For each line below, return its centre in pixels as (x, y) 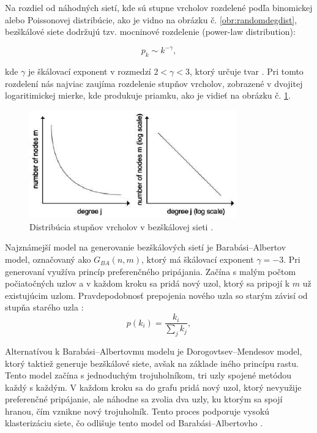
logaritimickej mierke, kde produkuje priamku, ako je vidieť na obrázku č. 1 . (148, 95)
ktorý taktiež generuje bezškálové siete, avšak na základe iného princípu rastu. (152, 363)
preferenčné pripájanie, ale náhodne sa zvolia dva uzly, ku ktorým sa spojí (144, 399)
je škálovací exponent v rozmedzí (89, 71)
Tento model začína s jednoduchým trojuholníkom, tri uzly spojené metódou (148, 375)
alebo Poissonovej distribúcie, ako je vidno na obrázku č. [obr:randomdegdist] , (151, 19)
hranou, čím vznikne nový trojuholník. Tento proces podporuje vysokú (137, 411)
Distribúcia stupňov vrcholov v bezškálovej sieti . (121, 226)
